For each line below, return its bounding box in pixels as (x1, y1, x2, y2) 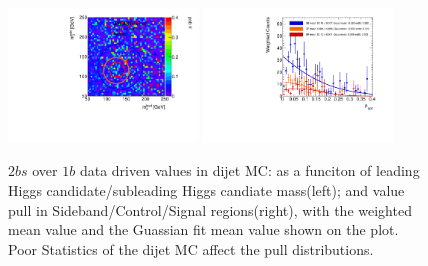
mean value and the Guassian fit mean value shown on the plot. (8, 219, 399, 240)
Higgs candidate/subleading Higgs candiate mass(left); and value (8, 180, 405, 201)
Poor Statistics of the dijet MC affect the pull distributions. (8, 238, 374, 259)
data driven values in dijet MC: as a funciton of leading (79, 160, 420, 181)
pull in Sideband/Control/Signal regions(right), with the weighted (8, 199, 412, 220)
